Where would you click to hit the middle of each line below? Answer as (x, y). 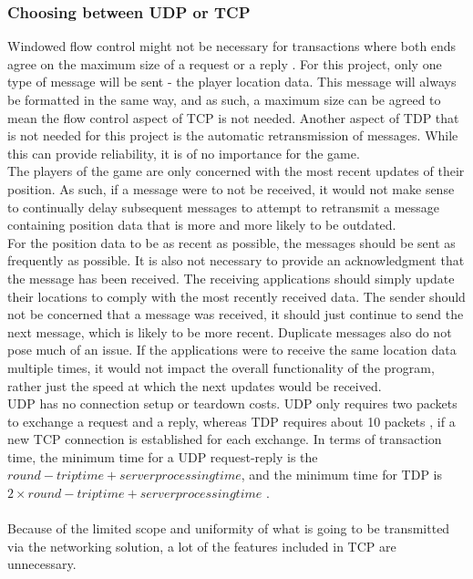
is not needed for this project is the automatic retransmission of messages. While (233, 135)
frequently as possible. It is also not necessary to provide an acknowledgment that (236, 260)
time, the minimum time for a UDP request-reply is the (163, 456)
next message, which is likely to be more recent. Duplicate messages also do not (230, 331)
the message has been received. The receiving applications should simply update (231, 278)
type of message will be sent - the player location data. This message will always (232, 82)
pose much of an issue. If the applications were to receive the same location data (232, 350)
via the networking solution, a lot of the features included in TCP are (202, 546)
